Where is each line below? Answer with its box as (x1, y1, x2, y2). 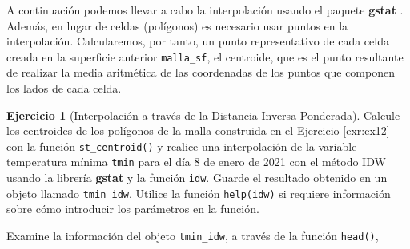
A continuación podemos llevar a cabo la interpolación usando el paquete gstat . (6, 2, 404, 18)
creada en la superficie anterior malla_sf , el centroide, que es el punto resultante (6, 48, 404, 65)
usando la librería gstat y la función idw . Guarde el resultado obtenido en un (6, 169, 388, 186)
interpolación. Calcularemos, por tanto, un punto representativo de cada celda (6, 33, 389, 49)
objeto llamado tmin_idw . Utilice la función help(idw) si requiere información (6, 184, 391, 201)
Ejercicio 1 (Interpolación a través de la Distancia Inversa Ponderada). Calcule (6, 106, 400, 123)
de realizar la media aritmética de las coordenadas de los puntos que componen (6, 64, 395, 81)
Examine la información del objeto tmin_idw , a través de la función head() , (6, 227, 379, 244)
